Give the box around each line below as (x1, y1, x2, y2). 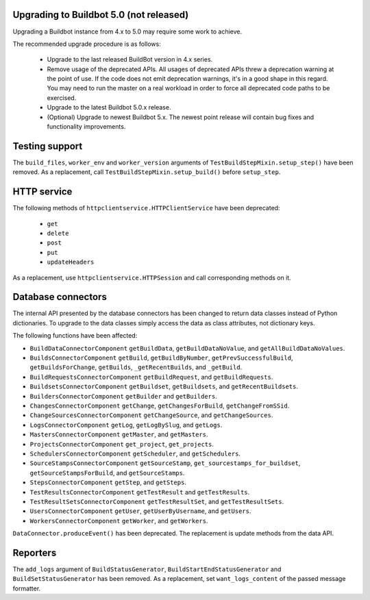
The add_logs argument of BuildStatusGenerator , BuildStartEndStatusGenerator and (12, 565, 282, 573)
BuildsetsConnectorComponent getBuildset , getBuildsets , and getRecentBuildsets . (29, 382, 298, 390)
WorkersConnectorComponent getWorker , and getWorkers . (29, 516, 208, 525)
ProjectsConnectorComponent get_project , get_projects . (29, 440, 214, 448)
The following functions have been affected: (12, 332, 138, 340)
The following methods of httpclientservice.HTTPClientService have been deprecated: (12, 204, 280, 212)
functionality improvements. (47, 123, 126, 131)
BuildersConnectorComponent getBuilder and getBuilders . (29, 392, 217, 400)
